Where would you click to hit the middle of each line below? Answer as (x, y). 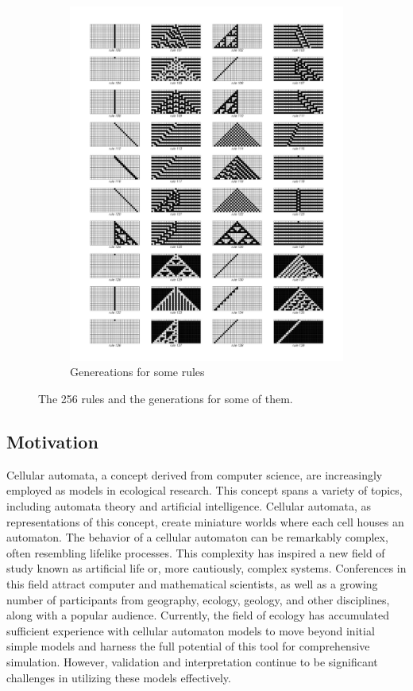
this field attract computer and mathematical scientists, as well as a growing (192, 584)
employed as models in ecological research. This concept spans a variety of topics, (205, 490)
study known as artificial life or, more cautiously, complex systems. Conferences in (206, 568)
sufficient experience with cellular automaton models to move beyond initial (191, 630)
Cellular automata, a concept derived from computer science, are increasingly (195, 474)
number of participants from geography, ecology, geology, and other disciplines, (198, 599)
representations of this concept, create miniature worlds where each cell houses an (205, 521)
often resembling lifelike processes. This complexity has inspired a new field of (196, 552)
